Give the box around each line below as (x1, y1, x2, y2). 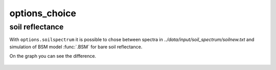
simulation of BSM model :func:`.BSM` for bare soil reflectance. (9, 44, 143, 50)
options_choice (9, 8, 77, 19)
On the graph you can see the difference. (9, 53, 97, 59)
